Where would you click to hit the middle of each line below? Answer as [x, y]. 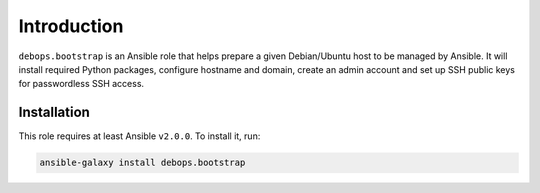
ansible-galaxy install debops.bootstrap [142, 163]
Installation [54, 112]
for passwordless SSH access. [81, 84]
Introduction [71, 26]
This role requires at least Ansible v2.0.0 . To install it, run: [139, 136]
